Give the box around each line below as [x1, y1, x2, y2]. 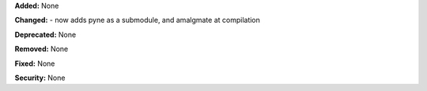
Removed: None [14, 44, 69, 54]
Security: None [14, 73, 66, 82]
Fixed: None [14, 59, 55, 68]
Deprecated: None [14, 30, 77, 39]
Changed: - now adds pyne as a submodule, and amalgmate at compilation [14, 16, 261, 25]
